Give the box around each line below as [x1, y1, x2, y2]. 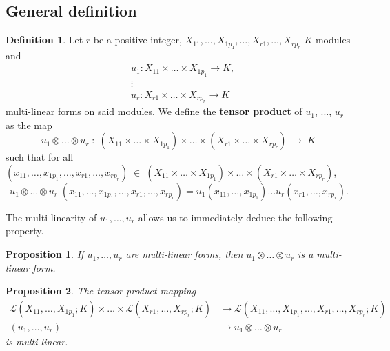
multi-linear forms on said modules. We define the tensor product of [6, 104, 302, 119]
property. [6, 223, 44, 238]
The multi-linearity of [6, 210, 97, 224]
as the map [6, 117, 52, 132]
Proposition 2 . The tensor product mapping [6, 283, 196, 298]
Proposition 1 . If [6, 247, 84, 261]
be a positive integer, [93, 32, 182, 47]
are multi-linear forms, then [125, 247, 243, 261]
